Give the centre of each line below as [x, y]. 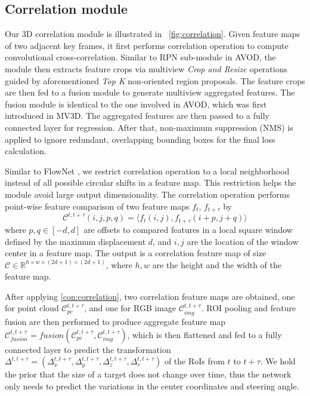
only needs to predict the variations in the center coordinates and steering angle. [152, 386]
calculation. [26, 151]
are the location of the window [243, 241]
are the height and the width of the [217, 264]
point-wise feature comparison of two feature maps [97, 206]
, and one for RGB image [130, 308]
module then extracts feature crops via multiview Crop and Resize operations [146, 68]
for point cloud [32, 308]
